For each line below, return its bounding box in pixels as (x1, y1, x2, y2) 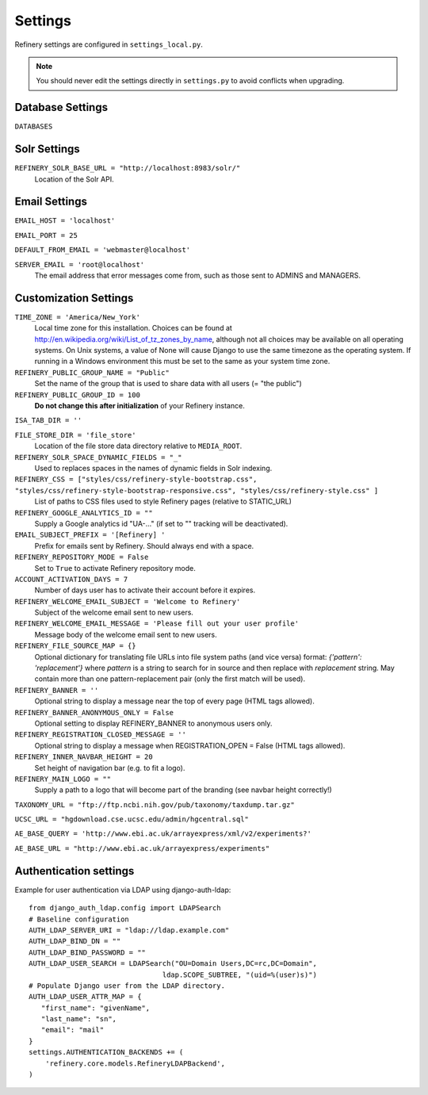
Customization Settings (14, 291, 134, 304)
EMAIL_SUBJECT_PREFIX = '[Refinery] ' (14, 530, 166, 539)
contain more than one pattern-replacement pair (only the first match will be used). (34, 674, 305, 683)
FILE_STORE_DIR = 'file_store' (14, 431, 136, 439)
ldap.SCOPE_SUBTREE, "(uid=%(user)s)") (162, 970, 317, 979)
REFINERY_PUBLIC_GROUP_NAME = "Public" (14, 368, 170, 377)
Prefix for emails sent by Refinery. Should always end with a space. (34, 541, 254, 550)
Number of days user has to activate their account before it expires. (34, 585, 256, 595)
